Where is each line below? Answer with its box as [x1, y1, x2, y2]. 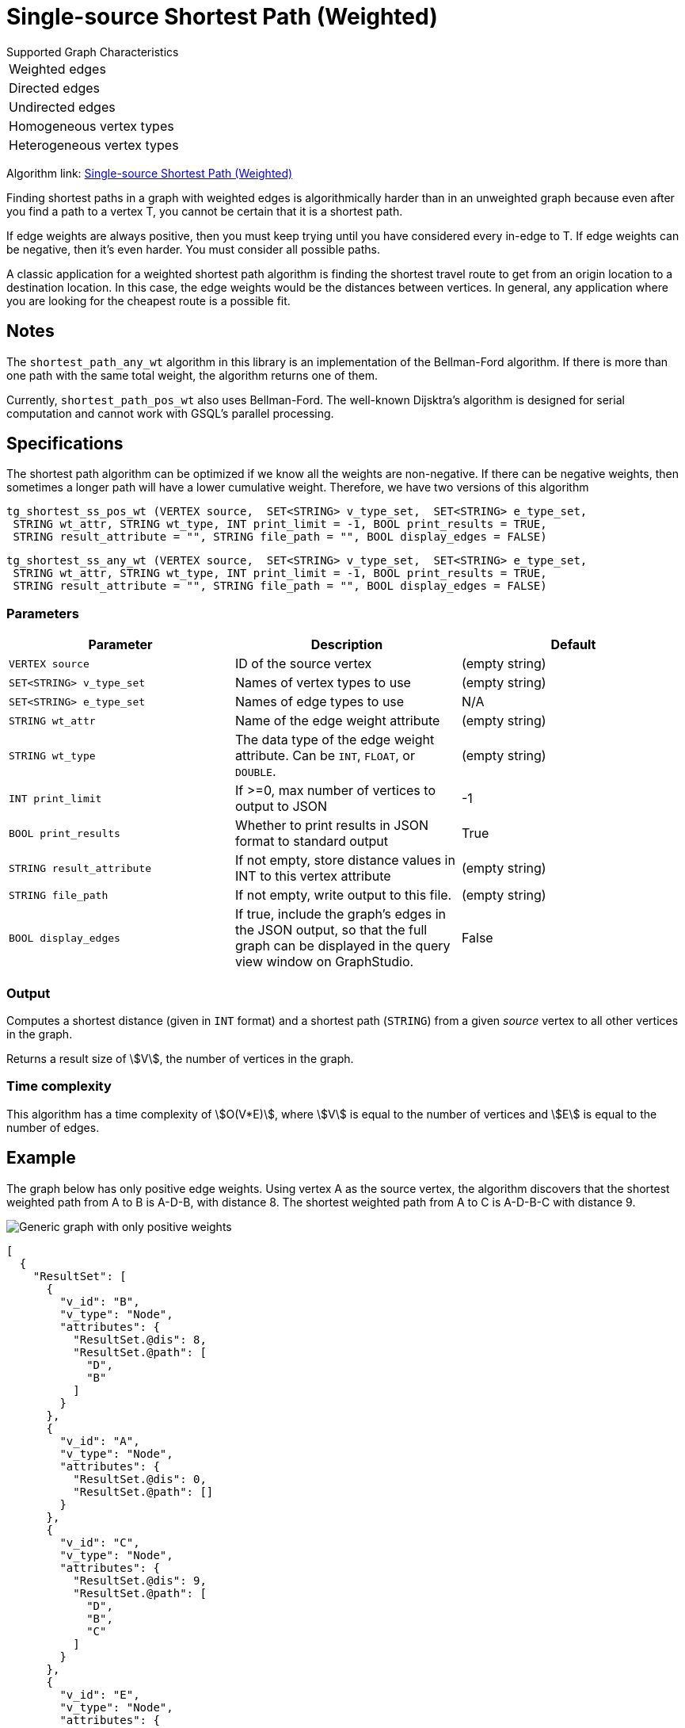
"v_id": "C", [59, 1535, 140, 1549]
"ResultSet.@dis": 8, [73, 1332, 207, 1346]
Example [6, 1148, 76, 1168]
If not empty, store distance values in [234, 852, 455, 869]
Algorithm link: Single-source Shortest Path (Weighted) [6, 166, 293, 180]
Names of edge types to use [234, 694, 405, 710]
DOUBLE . [234, 763, 276, 780]
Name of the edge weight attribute [234, 713, 440, 729]
